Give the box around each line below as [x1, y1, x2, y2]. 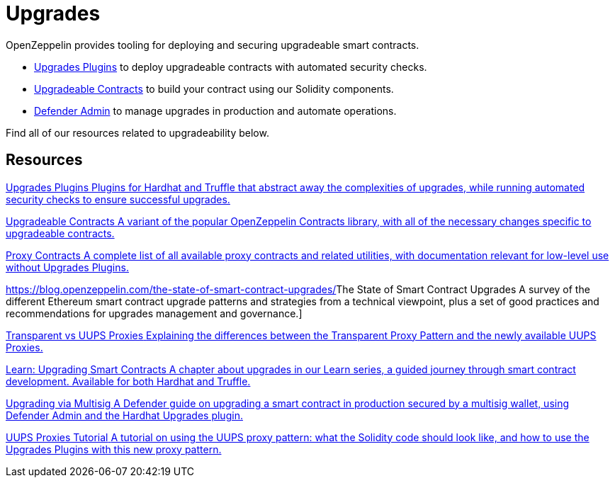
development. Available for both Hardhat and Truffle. [6, 375, 251, 387]
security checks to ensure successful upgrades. [6, 193, 230, 205]
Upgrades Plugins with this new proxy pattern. [6, 443, 222, 455]
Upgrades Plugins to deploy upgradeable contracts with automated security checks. [34, 60, 427, 73]
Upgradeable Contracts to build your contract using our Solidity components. [34, 82, 394, 95]
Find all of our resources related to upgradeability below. [6, 126, 269, 139]
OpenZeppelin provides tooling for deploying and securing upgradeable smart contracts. [6, 38, 419, 51]
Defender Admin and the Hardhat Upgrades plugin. [6, 409, 243, 421]
